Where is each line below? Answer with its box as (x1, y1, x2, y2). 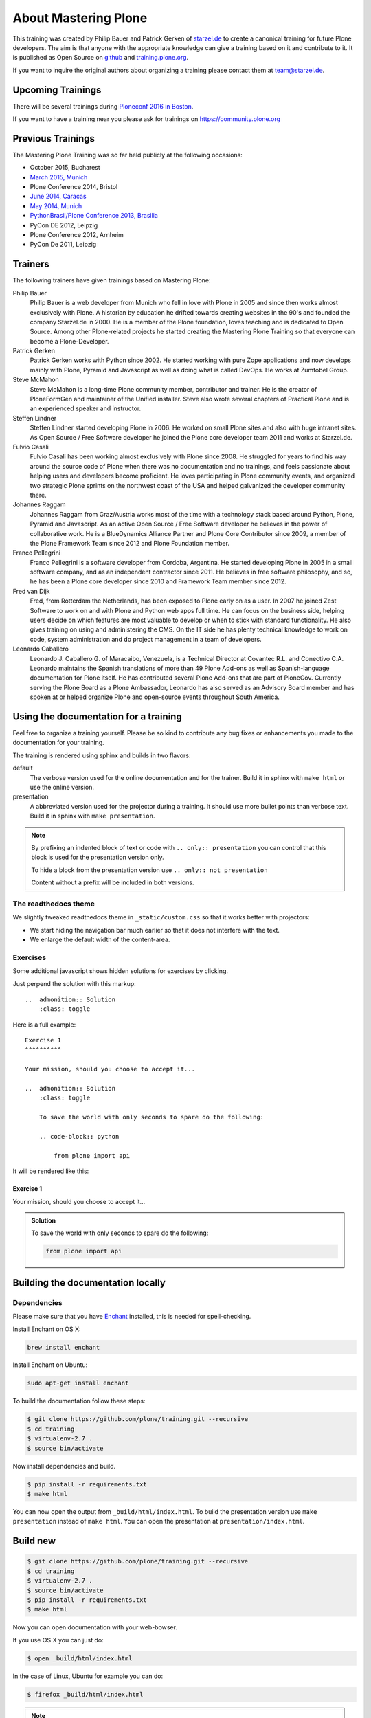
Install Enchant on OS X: (12, 1325, 82, 1333)
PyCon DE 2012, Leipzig (30, 221, 98, 230)
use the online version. (30, 783, 95, 791)
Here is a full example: (12, 1020, 76, 1029)
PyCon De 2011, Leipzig (30, 241, 97, 249)
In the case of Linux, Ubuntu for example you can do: (12, 1672, 164, 1680)
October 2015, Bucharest (30, 164, 101, 172)
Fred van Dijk (12, 587, 51, 595)
